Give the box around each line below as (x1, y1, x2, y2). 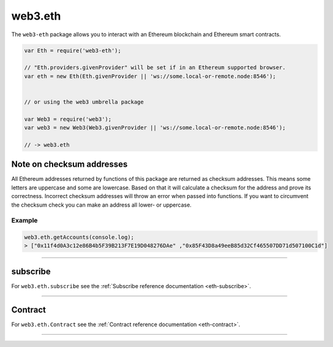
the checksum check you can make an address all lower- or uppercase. (11, 201, 192, 208)
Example (11, 216, 38, 225)
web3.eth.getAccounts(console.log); (24, 234, 135, 241)
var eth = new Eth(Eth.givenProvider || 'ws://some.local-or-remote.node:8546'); (24, 72, 277, 80)
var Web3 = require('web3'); (24, 115, 112, 123)
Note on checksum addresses (11, 159, 128, 170)
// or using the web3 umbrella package (24, 98, 144, 105)
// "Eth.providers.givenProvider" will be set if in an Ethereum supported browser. (24, 64, 286, 71)
